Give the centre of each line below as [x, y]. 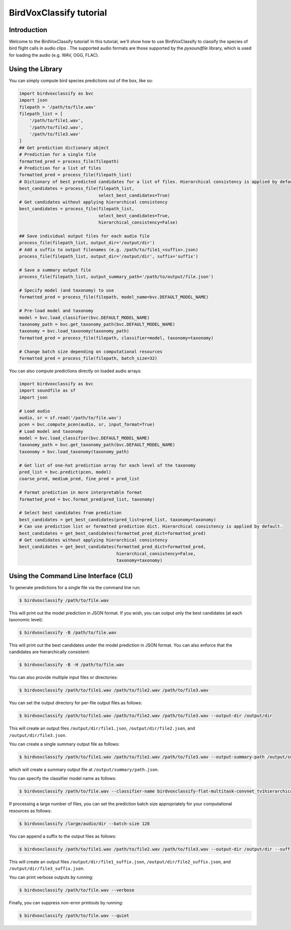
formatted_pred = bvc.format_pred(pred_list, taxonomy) [87, 499]
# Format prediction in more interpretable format [81, 492]
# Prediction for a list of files [60, 168]
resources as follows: [30, 811]
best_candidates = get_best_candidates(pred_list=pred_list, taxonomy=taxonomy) [118, 520]
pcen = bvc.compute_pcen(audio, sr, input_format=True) [87, 424]
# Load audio [35, 411]
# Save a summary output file [55, 270]
